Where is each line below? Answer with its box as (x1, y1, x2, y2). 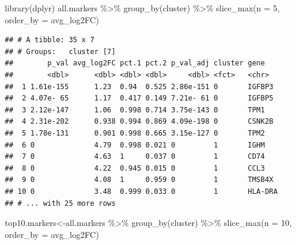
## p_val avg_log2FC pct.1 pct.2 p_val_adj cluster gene (5, 59, 265, 68)
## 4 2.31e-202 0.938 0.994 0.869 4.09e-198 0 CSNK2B (5, 117, 274, 126)
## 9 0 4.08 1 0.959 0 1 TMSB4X (5, 175, 274, 184)
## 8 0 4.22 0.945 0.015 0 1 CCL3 (5, 164, 265, 172)
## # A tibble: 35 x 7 (5, 36, 95, 45)
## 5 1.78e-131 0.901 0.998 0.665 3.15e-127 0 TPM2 (5, 128, 265, 137)
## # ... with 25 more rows (5, 199, 116, 208)
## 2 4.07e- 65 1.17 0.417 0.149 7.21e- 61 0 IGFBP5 (5, 94, 274, 103)
